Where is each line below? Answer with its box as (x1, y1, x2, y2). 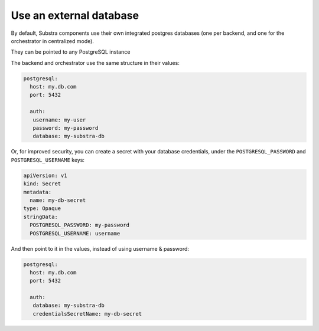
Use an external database (11, 9, 139, 22)
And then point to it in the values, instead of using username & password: (11, 245, 189, 252)
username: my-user (32, 116, 86, 123)
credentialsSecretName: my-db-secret (32, 310, 142, 317)
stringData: (23, 213, 58, 220)
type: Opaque (23, 205, 61, 212)
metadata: (23, 189, 52, 195)
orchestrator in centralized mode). (11, 37, 95, 44)
